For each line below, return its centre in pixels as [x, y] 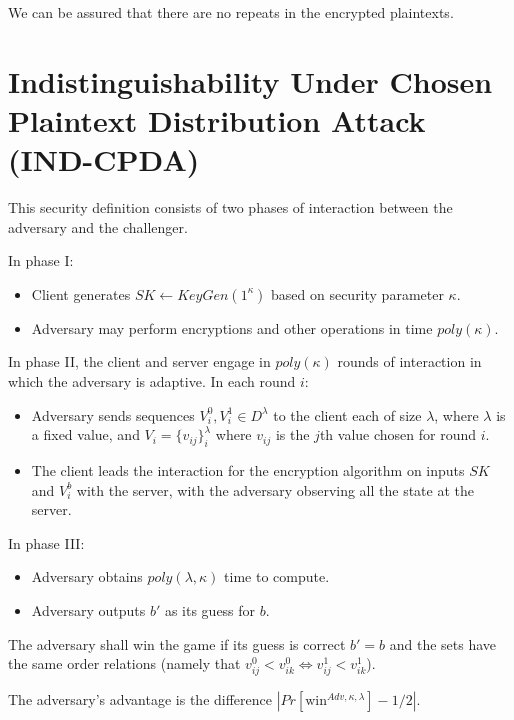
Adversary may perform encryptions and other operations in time [232, 327]
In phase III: [46, 542]
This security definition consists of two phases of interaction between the [230, 207]
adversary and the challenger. [98, 226]
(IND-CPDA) [104, 159]
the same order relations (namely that [124, 663]
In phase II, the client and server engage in [139, 361]
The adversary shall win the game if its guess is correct [177, 643]
